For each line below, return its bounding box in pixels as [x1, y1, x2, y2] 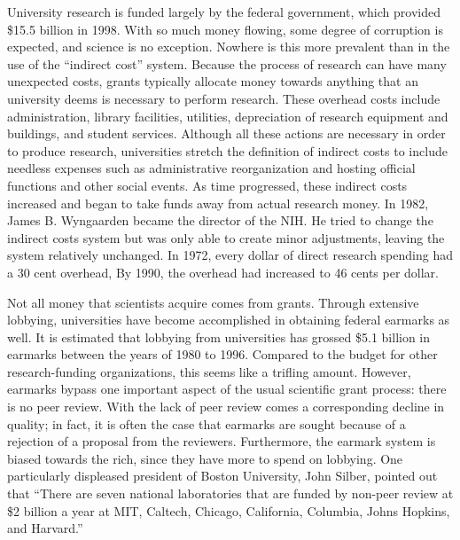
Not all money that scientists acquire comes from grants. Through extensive [7, 293, 419, 311]
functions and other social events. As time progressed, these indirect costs [7, 176, 408, 194]
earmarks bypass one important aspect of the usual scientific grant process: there [7, 380, 447, 398]
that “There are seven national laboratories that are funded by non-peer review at [7, 484, 454, 503]
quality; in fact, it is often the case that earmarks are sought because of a [7, 414, 406, 433]
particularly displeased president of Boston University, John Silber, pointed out [7, 466, 438, 485]
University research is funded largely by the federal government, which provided [7, 3, 441, 20]
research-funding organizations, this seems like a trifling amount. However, [7, 362, 411, 380]
